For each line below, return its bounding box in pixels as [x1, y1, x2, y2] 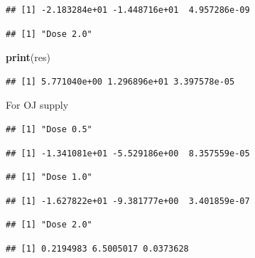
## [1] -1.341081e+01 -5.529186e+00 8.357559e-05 [6, 148, 250, 158]
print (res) [6, 50, 50, 65]
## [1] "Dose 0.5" [6, 124, 92, 134]
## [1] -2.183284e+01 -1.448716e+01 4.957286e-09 [6, 5, 250, 15]
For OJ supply [6, 97, 69, 112]
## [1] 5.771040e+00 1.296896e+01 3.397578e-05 [6, 76, 235, 87]
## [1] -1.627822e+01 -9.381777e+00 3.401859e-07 [6, 195, 250, 206]
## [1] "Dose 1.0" [6, 172, 92, 183]
